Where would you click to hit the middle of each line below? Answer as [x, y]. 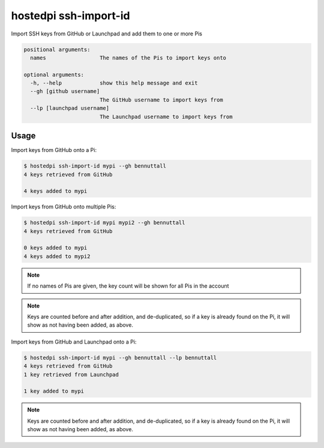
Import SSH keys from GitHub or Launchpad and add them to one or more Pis [106, 34]
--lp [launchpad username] [70, 108]
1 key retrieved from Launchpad [71, 374]
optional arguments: [54, 74]
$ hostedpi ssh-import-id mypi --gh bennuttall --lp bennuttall [120, 358]
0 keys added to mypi [55, 248]
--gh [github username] [65, 91]
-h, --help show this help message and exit [114, 83]
